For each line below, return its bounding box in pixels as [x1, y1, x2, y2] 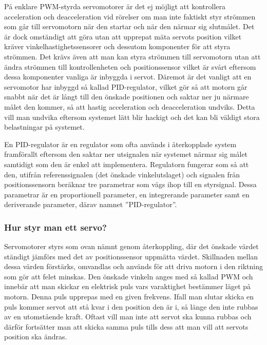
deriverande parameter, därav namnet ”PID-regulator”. [4, 199, 177, 210]
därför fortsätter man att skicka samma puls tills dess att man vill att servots [4, 321, 249, 332]
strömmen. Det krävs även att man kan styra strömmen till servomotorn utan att [4, 51, 261, 62]
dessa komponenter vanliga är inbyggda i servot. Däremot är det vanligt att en [4, 71, 252, 82]
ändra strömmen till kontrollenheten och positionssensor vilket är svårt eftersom [4, 61, 256, 72]
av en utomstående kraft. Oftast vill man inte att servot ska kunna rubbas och [4, 311, 252, 322]
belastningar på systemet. [4, 121, 85, 132]
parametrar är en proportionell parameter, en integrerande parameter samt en [4, 189, 250, 199]
